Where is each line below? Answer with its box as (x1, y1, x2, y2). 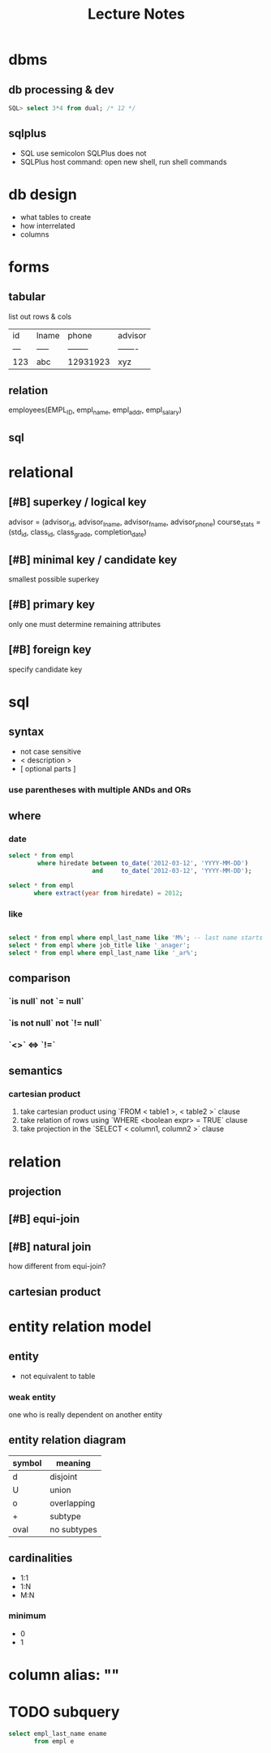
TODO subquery (8, 1703, 120, 1721)
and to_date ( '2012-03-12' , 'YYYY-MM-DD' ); (92, 867, 252, 875)
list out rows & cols (8, 312, 71, 321)
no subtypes (49, 1523, 97, 1535)
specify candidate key (8, 664, 83, 674)
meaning (56, 1457, 91, 1468)
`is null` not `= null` (8, 995, 84, 1007)
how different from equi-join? (8, 1261, 106, 1271)
